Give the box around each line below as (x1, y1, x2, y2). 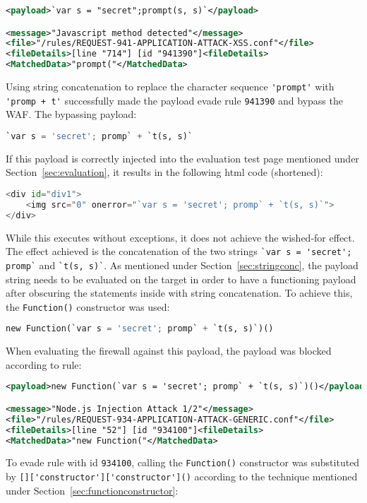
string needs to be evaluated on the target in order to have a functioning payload (6, 271, 356, 286)
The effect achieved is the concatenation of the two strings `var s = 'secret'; (6, 244, 352, 259)
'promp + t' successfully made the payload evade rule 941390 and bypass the (6, 93, 343, 107)
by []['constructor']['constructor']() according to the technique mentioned (6, 469, 358, 484)
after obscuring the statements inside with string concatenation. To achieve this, (6, 285, 353, 300)
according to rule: (6, 357, 82, 372)
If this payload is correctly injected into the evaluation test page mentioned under (6, 150, 359, 165)
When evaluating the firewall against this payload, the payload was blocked (6, 343, 332, 358)
